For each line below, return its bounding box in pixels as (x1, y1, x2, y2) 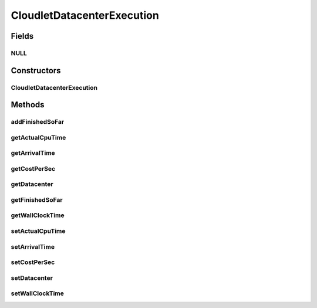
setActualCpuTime (11, 227, 66, 235)
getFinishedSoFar (11, 195, 63, 204)
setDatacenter (11, 273, 53, 282)
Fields (11, 31, 34, 41)
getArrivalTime (11, 149, 55, 157)
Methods (11, 100, 45, 110)
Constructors (11, 65, 61, 76)
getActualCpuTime (11, 133, 66, 141)
